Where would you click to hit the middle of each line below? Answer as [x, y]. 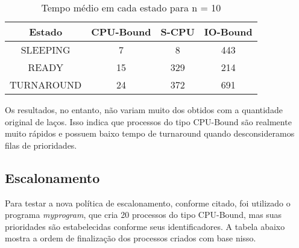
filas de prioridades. [41, 145]
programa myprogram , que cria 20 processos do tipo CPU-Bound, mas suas [143, 215]
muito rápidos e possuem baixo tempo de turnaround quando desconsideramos [150, 133]
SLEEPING [46, 50]
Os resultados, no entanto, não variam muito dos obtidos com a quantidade [144, 110]
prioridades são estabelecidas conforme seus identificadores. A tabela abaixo [145, 226]
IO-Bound [228, 32]
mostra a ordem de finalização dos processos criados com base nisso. [131, 238]
